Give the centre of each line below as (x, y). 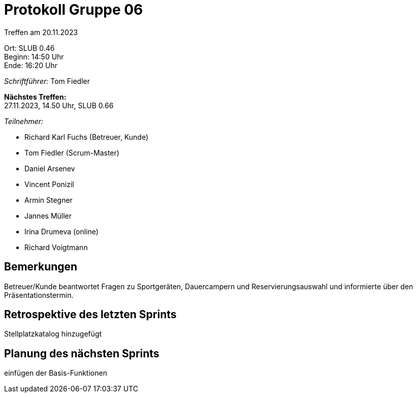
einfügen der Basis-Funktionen (56, 373)
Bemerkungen (41, 267)
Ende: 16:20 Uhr (31, 65)
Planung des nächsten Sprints (82, 353)
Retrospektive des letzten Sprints (90, 315)
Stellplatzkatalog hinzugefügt (53, 334)
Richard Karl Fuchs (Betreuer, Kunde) (87, 137)
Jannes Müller (48, 216)
